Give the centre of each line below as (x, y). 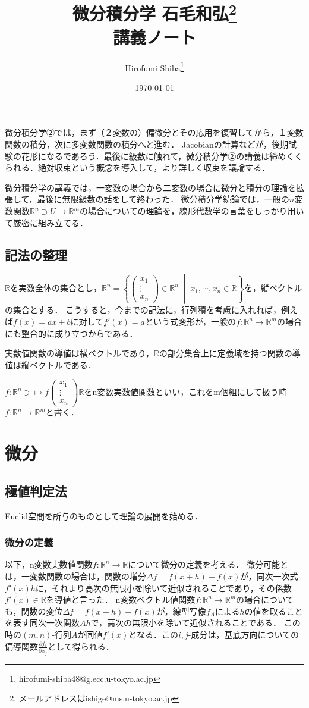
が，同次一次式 (269, 576)
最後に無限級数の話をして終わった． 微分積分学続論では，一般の (163, 199)
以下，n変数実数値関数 (49, 564)
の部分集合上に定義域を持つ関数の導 (230, 353)
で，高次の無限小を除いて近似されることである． (186, 623)
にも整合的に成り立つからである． (71, 333)
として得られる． (81, 646)
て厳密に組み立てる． (46, 222)
